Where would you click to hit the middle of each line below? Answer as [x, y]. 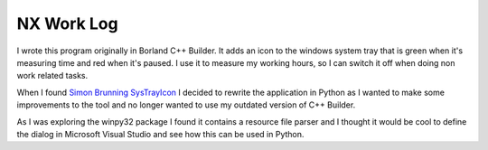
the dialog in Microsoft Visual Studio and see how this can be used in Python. [160, 134]
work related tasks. [52, 76]
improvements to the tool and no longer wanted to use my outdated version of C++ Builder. [186, 105]
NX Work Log [67, 23]
